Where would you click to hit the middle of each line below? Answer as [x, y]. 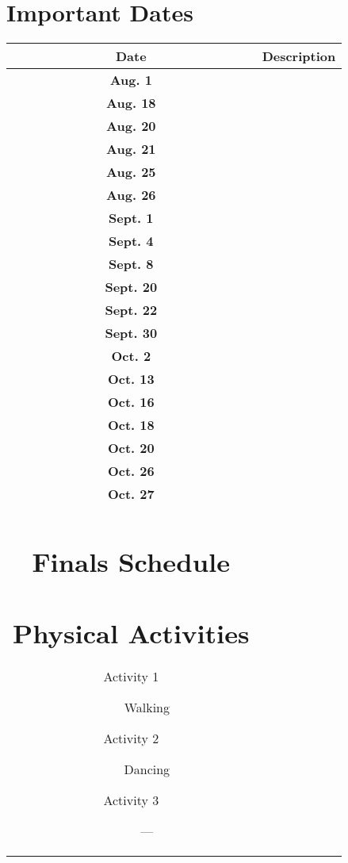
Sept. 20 [131, 287]
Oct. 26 [131, 471]
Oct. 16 [131, 402]
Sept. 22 [131, 310]
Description [299, 56]
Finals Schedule [131, 561]
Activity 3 [131, 800]
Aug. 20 [131, 126]
